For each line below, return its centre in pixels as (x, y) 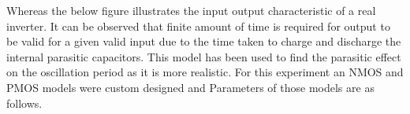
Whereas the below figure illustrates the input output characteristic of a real (191, 10)
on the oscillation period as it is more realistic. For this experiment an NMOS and (205, 72)
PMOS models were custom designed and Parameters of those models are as (190, 87)
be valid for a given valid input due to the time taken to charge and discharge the (204, 41)
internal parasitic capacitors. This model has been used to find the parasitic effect (204, 56)
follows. (24, 103)
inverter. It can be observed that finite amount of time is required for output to (198, 26)
